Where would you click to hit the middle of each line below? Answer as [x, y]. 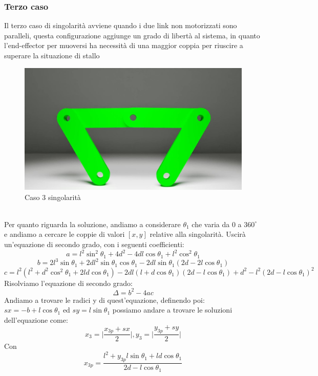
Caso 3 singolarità [53, 197]
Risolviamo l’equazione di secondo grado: [68, 283]
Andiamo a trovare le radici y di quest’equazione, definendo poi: [104, 300]
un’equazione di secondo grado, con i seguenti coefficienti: [94, 244]
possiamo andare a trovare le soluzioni [172, 310]
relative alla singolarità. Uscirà [198, 234]
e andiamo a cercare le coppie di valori [65, 234]
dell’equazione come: [36, 319]
